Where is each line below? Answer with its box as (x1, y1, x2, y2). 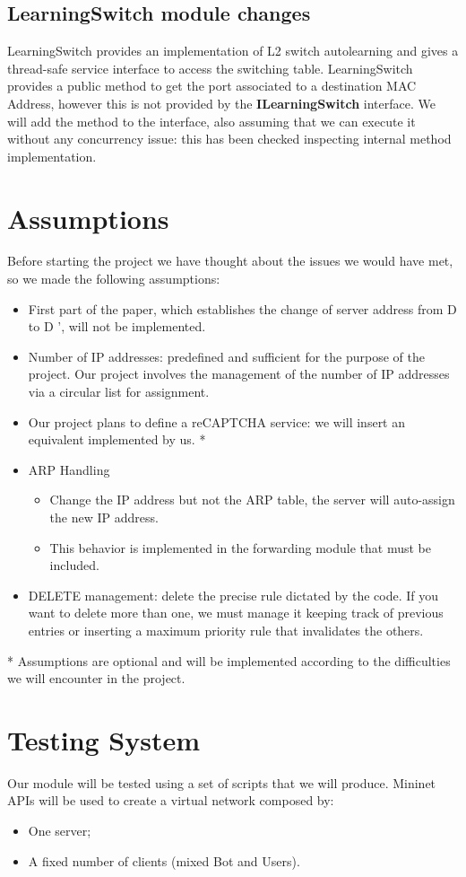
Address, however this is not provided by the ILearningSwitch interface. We (7, 93, 436, 112)
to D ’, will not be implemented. (28, 317, 206, 336)
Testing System (7, 721, 201, 758)
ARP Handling (28, 460, 110, 478)
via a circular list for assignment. (28, 382, 210, 401)
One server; (28, 821, 91, 840)
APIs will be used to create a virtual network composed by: (7, 791, 334, 810)
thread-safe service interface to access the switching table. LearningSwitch (7, 58, 413, 77)
